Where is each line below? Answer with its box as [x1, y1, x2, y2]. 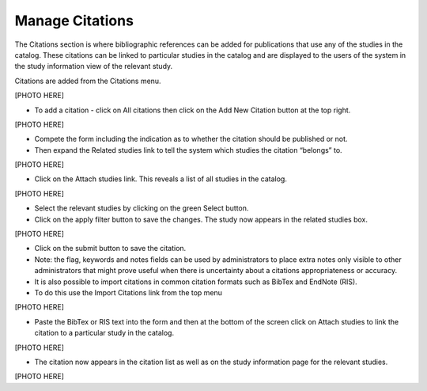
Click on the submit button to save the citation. [34, 244, 187, 253]
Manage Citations [14, 12, 134, 29]
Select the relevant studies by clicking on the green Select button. [34, 203, 249, 213]
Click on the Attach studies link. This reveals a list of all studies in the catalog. [34, 174, 288, 184]
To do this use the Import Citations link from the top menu [34, 287, 223, 297]
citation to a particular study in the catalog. [34, 328, 174, 338]
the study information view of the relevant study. [14, 62, 173, 71]
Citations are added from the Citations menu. [14, 76, 161, 85]
